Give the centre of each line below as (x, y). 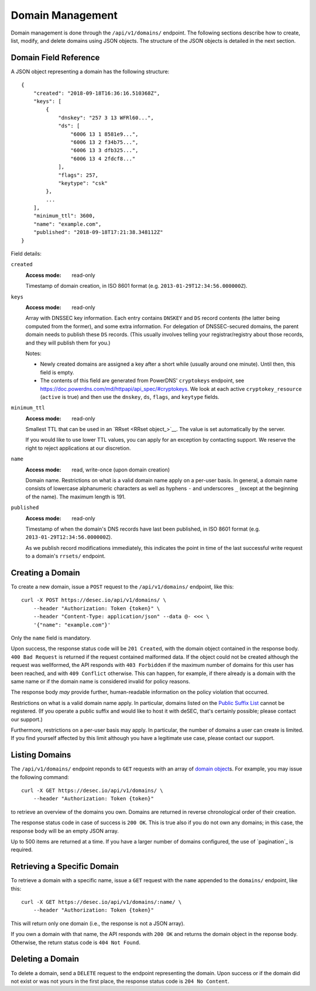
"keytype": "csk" (83, 183)
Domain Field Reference (55, 58)
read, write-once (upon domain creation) (121, 469)
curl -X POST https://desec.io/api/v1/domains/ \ (94, 600)
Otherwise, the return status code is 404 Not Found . (75, 942)
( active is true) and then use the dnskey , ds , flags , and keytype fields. (130, 397)
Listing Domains (41, 755)
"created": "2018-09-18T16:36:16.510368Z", (97, 93)
